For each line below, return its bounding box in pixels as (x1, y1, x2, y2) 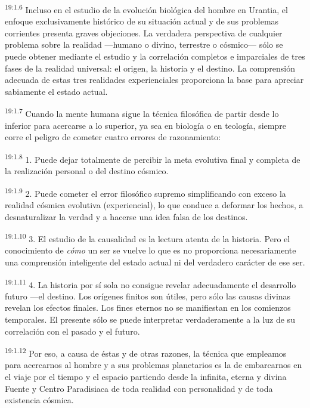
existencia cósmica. (5, 394, 74, 406)
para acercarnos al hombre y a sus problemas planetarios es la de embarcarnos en (5, 358, 302, 371)
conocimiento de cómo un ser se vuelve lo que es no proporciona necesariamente (5, 244, 296, 256)
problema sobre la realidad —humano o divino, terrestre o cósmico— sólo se (5, 38, 283, 51)
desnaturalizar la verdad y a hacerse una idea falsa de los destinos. (5, 210, 248, 222)
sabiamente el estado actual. (5, 85, 108, 97)
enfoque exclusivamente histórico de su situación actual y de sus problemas (5, 15, 279, 27)
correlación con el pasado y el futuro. (5, 324, 140, 337)
